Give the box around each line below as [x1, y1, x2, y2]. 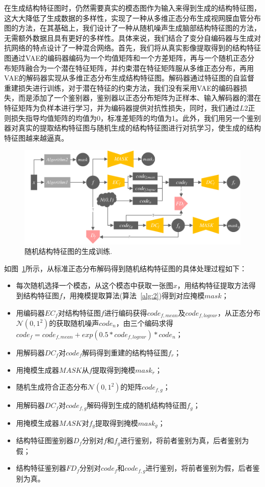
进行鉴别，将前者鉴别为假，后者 [145, 463, 253, 473]
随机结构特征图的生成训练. [24, 246, 112, 257]
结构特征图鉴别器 [16, 435, 73, 446]
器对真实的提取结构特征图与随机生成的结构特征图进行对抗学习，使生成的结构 [4, 122, 261, 133]
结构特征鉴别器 [16, 463, 66, 473]
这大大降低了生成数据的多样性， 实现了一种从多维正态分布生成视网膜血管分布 [4, 12, 261, 23]
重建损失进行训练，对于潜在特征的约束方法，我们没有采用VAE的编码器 [4, 82, 240, 93]
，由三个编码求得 [116, 318, 173, 328]
